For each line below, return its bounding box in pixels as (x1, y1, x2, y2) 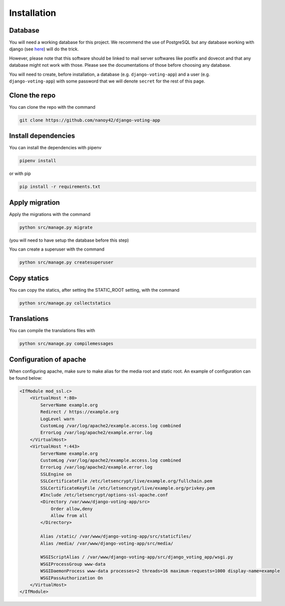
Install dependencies (9, 131, 75, 140)
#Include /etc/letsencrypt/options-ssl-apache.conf (40, 492, 168, 498)
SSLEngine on (40, 471, 72, 477)
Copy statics (9, 274, 49, 282)
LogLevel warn (40, 416, 75, 422)
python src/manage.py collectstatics (19, 300, 111, 306)
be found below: (9, 375, 42, 381)
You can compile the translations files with (9, 328, 96, 334)
